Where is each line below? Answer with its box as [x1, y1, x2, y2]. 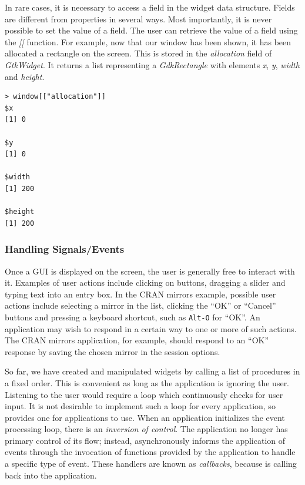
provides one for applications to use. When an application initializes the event [5, 411, 285, 423]
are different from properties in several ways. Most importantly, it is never [5, 12, 272, 25]
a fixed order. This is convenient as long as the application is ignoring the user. [5, 376, 290, 389]
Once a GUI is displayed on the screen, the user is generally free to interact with [5, 265, 295, 277]
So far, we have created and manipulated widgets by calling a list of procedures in [5, 365, 300, 377]
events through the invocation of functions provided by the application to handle [5, 446, 296, 458]
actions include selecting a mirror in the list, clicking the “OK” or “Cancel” [5, 299, 276, 312]
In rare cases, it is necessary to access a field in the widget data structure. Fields [5, 1, 295, 13]
